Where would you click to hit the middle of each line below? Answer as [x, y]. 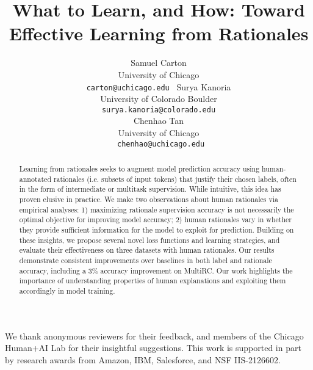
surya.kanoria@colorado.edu [159, 110]
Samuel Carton [159, 63]
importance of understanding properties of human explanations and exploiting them [153, 281]
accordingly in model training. [67, 290]
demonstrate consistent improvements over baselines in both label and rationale [146, 260]
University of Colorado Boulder [159, 99]
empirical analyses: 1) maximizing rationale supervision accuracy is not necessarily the [156, 209]
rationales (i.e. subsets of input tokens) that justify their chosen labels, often [175, 179]
